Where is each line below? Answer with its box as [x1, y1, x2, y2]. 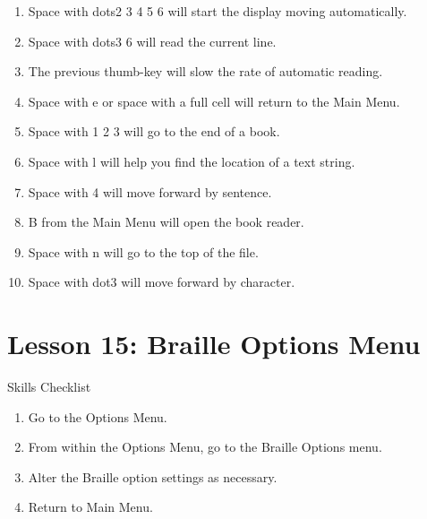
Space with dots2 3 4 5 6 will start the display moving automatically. [28, 2, 407, 20]
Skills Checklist [7, 377, 91, 396]
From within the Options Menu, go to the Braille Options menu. [28, 437, 382, 456]
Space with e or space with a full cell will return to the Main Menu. [28, 91, 400, 110]
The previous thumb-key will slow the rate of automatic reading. [28, 62, 383, 81]
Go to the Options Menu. [28, 407, 167, 426]
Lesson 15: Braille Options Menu [7, 325, 421, 362]
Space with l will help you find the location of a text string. [28, 151, 355, 170]
